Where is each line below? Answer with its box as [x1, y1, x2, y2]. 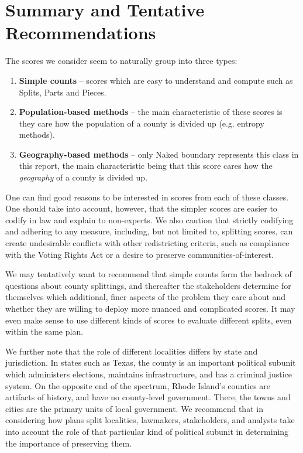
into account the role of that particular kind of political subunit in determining [5, 425, 289, 437]
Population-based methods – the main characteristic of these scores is [19, 105, 283, 118]
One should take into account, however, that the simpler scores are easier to [5, 202, 277, 214]
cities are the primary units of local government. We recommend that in [5, 402, 263, 414]
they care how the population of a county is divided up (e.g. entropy [19, 117, 264, 129]
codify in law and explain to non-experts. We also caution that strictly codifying [5, 213, 294, 226]
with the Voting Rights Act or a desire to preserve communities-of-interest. [5, 248, 274, 260]
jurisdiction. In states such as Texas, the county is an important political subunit [5, 356, 296, 369]
